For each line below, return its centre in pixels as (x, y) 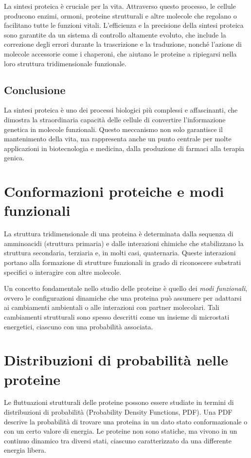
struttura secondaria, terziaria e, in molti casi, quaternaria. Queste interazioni (120, 253)
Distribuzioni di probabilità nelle (116, 360)
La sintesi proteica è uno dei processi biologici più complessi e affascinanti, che (121, 110)
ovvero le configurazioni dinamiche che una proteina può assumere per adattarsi (123, 297)
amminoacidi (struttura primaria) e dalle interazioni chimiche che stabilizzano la (124, 243)
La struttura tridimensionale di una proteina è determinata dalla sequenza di (119, 234)
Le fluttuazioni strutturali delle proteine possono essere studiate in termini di (119, 402)
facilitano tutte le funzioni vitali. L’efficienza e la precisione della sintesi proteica (124, 25)
